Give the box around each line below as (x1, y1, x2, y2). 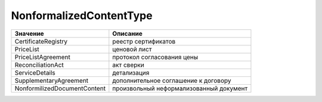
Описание (112, 29, 143, 38)
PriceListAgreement (14, 52, 71, 61)
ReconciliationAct (14, 60, 64, 69)
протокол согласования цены (112, 52, 199, 61)
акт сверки (112, 60, 144, 69)
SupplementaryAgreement (14, 76, 89, 85)
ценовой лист (112, 45, 152, 53)
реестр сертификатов (112, 37, 176, 45)
